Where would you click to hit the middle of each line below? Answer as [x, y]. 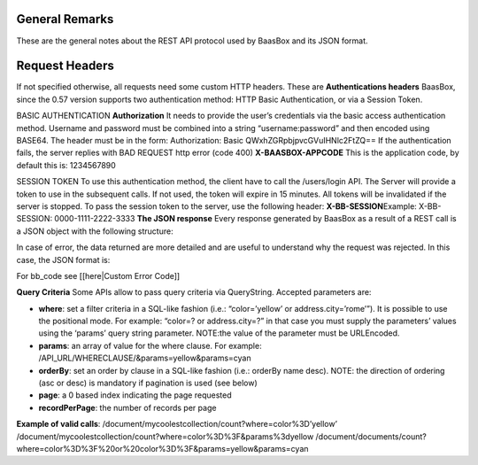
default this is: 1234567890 [66, 165]
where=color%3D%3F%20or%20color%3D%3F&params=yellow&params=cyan [162, 448]
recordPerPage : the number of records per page [127, 407]
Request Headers [65, 66]
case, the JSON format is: [63, 260]
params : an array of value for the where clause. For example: [150, 345]
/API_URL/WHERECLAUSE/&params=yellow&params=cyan [145, 358]
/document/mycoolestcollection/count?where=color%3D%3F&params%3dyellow [165, 436]
